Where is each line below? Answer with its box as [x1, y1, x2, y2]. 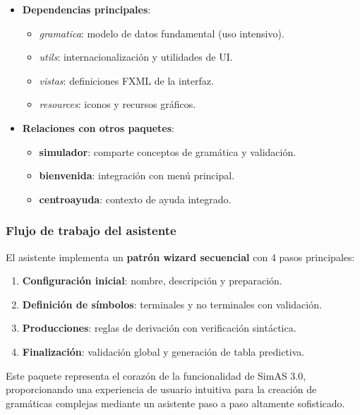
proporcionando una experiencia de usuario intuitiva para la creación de [6, 382, 317, 397]
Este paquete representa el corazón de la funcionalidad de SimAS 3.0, [6, 368, 306, 383]
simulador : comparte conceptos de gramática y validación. [39, 144, 296, 159]
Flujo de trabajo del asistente [6, 222, 176, 239]
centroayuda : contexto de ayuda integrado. [39, 191, 232, 206]
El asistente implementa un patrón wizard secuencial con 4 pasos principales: [6, 249, 355, 264]
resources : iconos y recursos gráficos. [39, 97, 196, 112]
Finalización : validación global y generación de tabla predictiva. [22, 344, 305, 359]
